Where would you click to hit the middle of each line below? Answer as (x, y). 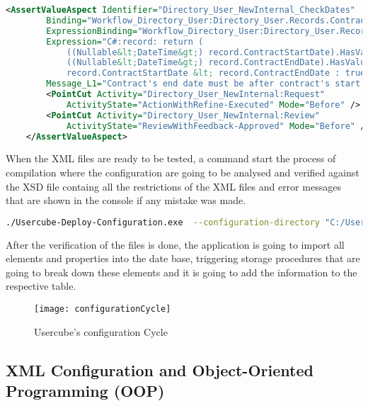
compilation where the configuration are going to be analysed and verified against (183, 172)
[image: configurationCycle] (103, 309)
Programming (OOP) (85, 391)
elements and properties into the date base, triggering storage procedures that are (183, 258)
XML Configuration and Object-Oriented (160, 370)
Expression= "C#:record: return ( (125, 41)
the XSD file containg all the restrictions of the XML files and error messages (173, 186)
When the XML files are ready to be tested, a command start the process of (171, 158)
